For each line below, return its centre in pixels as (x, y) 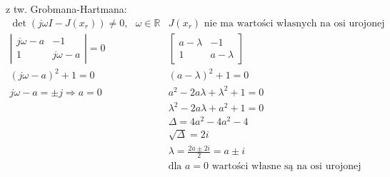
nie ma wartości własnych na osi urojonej (294, 23)
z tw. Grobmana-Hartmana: (66, 9)
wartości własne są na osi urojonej (286, 167)
